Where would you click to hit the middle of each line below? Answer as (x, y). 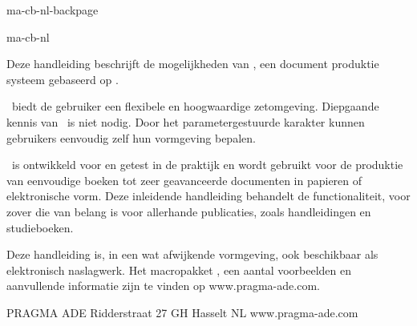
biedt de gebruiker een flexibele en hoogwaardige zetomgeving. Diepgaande (195, 106)
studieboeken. (40, 227)
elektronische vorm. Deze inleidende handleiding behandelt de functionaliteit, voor (208, 196)
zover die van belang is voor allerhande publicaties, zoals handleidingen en (189, 211)
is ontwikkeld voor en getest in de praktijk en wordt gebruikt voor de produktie (207, 165)
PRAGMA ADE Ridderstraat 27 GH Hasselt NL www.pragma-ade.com (182, 312)
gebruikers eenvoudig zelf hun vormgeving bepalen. (131, 137)
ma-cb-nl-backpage (53, 10)
